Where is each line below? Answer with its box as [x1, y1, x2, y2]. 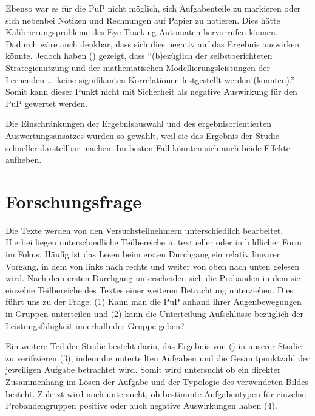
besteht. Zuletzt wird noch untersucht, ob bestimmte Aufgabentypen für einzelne [5, 387, 307, 400]
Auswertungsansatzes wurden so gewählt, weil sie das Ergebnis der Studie [5, 129, 279, 142]
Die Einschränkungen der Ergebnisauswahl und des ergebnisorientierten [5, 117, 271, 130]
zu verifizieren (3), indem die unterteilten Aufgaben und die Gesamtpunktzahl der [5, 351, 310, 364]
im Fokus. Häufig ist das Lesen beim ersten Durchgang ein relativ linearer [5, 248, 280, 261]
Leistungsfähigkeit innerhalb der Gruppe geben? [5, 319, 185, 332]
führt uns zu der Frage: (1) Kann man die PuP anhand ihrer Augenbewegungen [5, 295, 302, 308]
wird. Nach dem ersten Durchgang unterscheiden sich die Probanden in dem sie [5, 271, 300, 284]
